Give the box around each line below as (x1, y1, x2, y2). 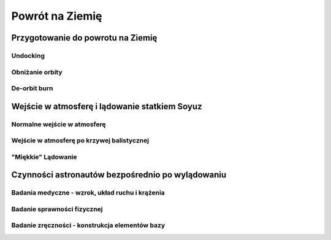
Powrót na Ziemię (11, 9, 102, 23)
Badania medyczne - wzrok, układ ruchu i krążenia (11, 188, 165, 197)
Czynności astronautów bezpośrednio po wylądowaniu (11, 169, 227, 180)
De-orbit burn (11, 84, 53, 93)
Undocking (11, 51, 45, 60)
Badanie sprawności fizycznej (11, 204, 104, 213)
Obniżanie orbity (11, 68, 63, 76)
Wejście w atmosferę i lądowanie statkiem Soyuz (11, 101, 202, 112)
